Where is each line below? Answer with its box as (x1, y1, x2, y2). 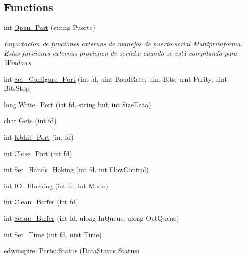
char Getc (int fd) (4, 115, 57, 126)
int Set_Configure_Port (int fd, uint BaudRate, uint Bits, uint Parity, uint (4, 73, 227, 84)
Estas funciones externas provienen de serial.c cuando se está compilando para (4, 48, 237, 58)
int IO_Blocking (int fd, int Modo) (4, 180, 108, 190)
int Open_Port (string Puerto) (4, 22, 95, 32)
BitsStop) (4, 83, 32, 93)
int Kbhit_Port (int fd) (4, 131, 74, 142)
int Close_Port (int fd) (4, 148, 72, 158)
